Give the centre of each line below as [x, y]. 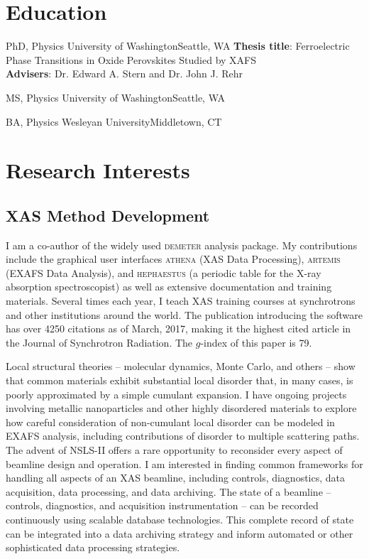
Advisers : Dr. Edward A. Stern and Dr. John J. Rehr [124, 74]
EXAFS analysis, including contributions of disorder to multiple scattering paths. [183, 436]
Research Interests [98, 170]
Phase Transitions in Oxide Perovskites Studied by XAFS [131, 59]
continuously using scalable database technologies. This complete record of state [180, 519]
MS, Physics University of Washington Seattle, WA [115, 97]
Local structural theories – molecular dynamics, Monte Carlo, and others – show [181, 366]
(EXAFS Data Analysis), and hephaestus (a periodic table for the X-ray [164, 272]
